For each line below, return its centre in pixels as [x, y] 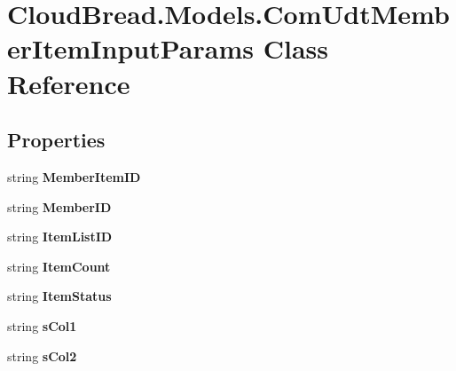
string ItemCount [59, 266]
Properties [56, 140]
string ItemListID [60, 237]
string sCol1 [42, 325]
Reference [69, 83]
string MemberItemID [74, 176]
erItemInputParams [130, 48]
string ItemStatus [59, 296]
